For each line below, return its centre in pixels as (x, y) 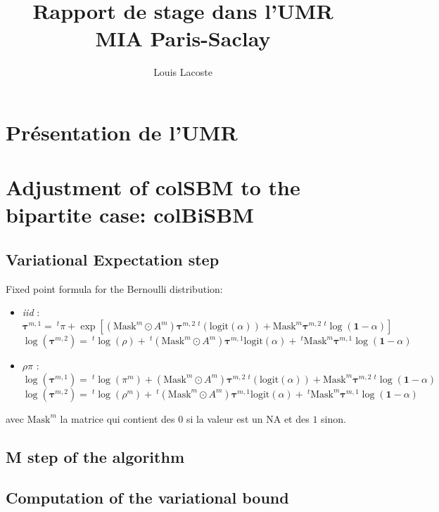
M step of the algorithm (95, 456)
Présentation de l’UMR (122, 132)
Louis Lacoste (183, 72)
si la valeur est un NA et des (248, 418)
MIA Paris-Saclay (183, 38)
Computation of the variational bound (147, 498)
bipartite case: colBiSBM (130, 215)
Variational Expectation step (113, 260)
